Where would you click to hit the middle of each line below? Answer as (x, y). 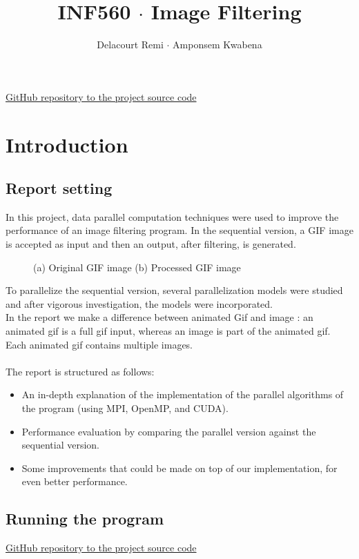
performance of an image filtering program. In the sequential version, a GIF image (179, 230)
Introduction (67, 144)
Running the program (85, 519)
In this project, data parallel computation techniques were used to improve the (172, 216)
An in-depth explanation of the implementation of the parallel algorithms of (183, 394)
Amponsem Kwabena (217, 45)
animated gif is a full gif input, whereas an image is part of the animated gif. (168, 331)
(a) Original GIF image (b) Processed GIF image (137, 267)
